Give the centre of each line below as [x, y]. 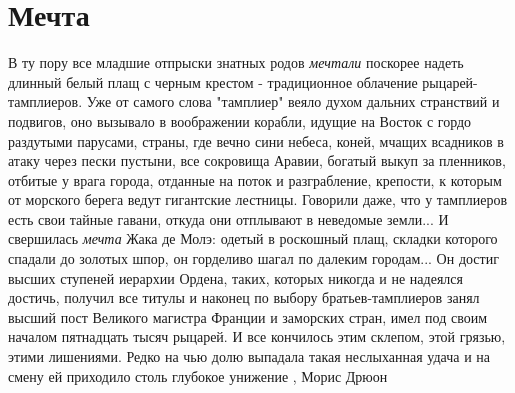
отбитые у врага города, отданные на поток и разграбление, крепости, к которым [255, 179]
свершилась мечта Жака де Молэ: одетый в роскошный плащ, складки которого [253, 238]
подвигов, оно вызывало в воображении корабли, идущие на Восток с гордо [240, 120]
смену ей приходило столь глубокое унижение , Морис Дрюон [198, 375]
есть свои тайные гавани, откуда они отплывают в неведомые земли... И [228, 218]
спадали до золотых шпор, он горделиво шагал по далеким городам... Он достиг [253, 258]
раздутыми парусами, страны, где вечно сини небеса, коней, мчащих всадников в [256, 140]
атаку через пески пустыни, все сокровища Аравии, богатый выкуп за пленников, [257, 160]
